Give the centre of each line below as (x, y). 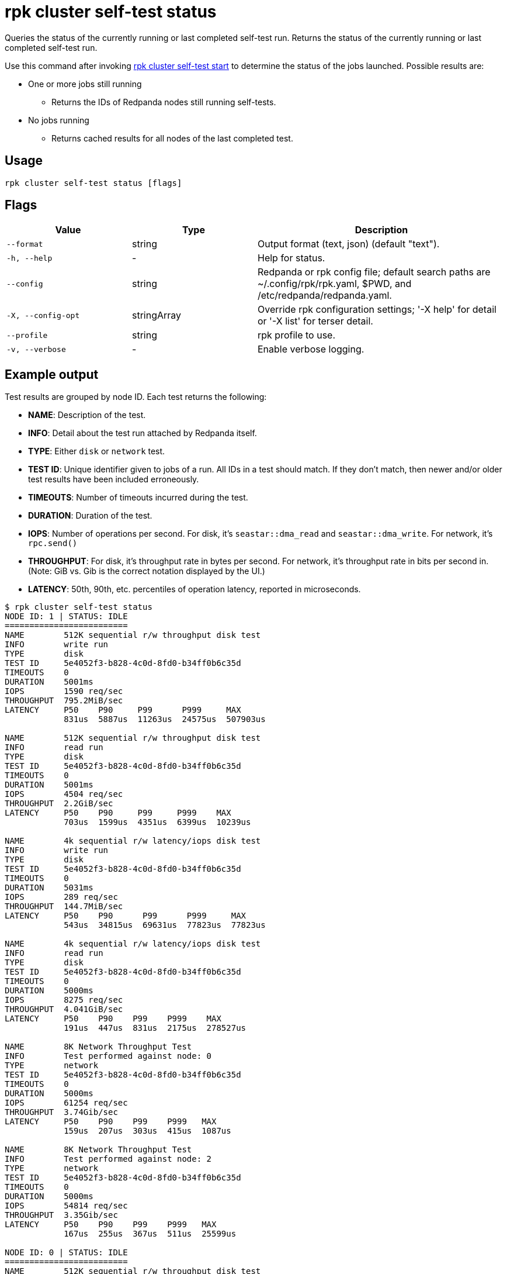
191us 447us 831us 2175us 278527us (155, 1028)
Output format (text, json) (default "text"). (349, 244)
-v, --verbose (36, 349)
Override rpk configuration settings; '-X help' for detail (377, 310)
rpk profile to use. (297, 335)
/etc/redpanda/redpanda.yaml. (325, 296)
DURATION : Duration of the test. (90, 516)
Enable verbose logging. (311, 349)
